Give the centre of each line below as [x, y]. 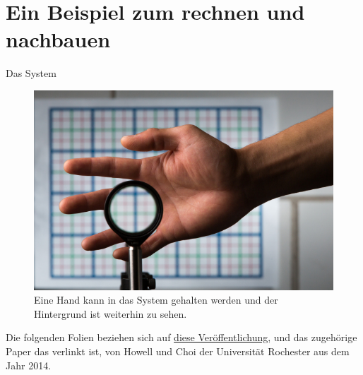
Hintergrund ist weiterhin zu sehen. [111, 313]
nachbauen [58, 39]
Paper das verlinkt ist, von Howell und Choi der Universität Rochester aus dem [178, 351]
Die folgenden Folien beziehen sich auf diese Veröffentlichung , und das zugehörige [181, 337]
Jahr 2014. [29, 365]
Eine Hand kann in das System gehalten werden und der [156, 300]
